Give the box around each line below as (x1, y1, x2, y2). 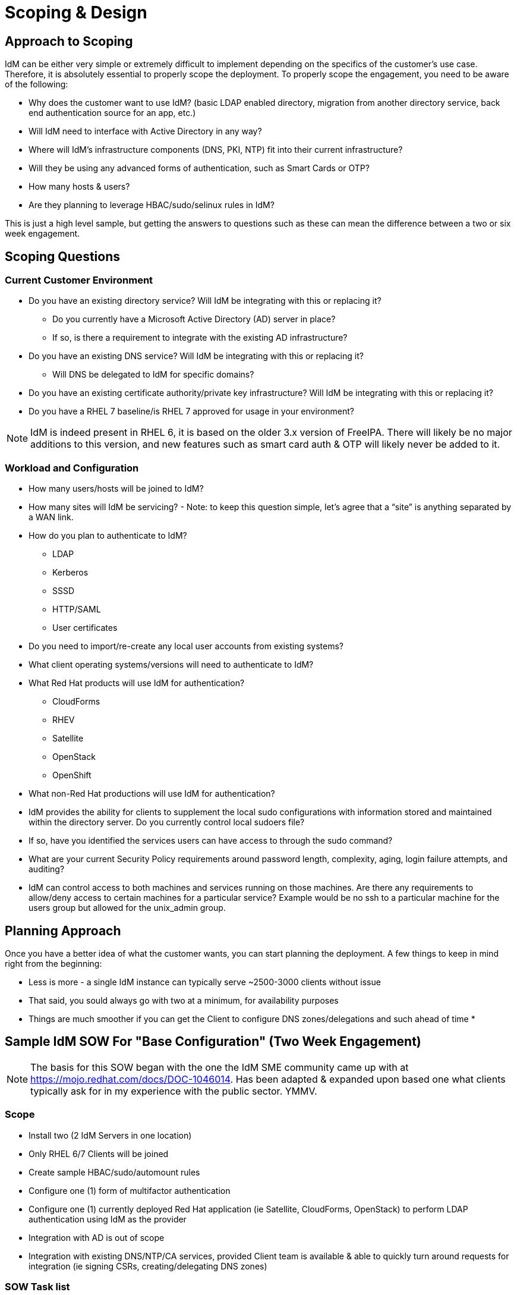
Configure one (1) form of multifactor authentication (29, 1185, 231, 1196)
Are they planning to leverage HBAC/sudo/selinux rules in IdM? (29, 200, 275, 210)
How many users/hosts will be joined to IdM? (29, 483, 204, 494)
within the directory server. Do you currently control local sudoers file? (29, 817, 305, 828)
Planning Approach (5, 923, 121, 938)
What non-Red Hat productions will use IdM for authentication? (29, 788, 275, 799)
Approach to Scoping (5, 33, 133, 49)
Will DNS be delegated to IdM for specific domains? (52, 369, 254, 380)
